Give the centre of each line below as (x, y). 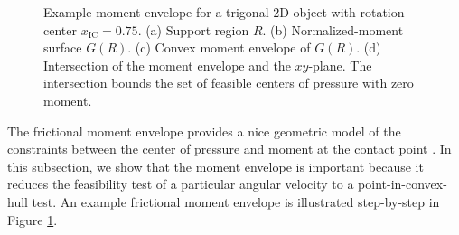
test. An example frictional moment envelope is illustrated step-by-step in (236, 201)
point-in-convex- (403, 184)
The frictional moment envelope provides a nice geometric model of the (204, 131)
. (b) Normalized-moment (333, 29)
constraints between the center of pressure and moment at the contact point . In (229, 149)
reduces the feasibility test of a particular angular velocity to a (181, 184)
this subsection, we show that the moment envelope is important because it (215, 166)
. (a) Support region (193, 29)
